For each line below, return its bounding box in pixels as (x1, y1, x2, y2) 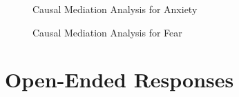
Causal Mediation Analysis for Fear (32, 25, 182, 39)
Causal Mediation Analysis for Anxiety (32, 2, 198, 16)
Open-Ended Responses (5, 65, 234, 94)
